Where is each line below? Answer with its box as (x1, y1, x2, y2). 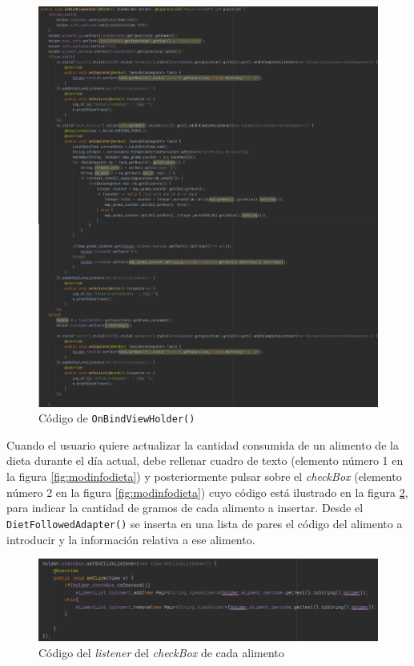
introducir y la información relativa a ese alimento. (6, 531, 255, 547)
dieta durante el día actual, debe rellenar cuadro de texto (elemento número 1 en (6, 452, 404, 469)
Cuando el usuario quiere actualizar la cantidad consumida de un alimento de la (6, 436, 399, 453)
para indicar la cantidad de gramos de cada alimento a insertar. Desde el (6, 499, 364, 516)
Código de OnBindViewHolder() (38, 410, 195, 426)
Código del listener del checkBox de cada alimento (38, 644, 284, 660)
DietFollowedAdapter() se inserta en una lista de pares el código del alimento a (6, 515, 403, 531)
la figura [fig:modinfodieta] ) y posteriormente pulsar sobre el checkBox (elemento (6, 468, 402, 485)
